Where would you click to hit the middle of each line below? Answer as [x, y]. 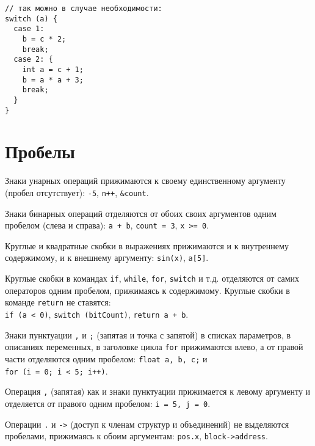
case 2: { [33, 60]
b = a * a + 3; [53, 80]
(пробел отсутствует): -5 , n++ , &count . [77, 192]
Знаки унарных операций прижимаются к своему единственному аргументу [145, 181]
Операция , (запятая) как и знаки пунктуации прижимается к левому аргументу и [158, 391]
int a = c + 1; [53, 69]
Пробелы [40, 151]
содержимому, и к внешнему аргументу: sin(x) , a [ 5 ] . [107, 258]
